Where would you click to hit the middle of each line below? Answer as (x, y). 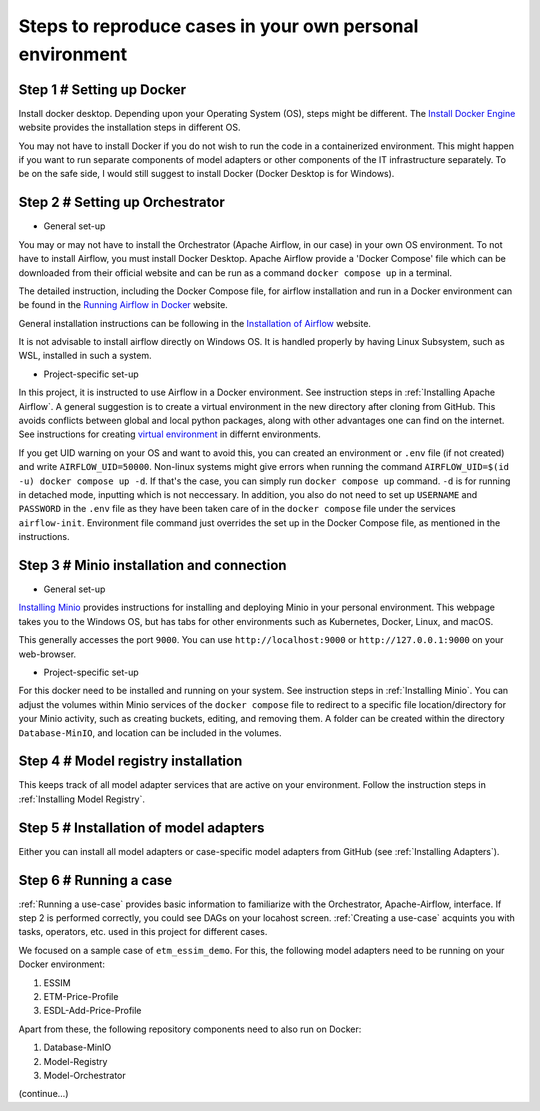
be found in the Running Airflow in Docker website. (123, 305)
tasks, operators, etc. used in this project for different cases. (143, 932)
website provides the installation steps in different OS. (129, 127)
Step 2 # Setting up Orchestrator (121, 202)
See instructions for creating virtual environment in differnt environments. (170, 434)
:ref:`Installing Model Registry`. (81, 799)
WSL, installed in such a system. (85, 356)
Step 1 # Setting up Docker (102, 89)
